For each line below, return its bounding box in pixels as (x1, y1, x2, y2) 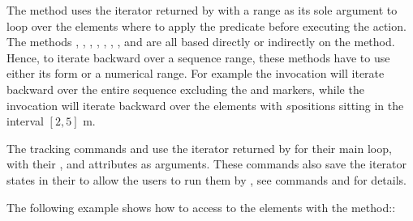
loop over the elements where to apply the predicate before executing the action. (6, 17, 407, 34)
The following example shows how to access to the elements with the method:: (6, 198, 396, 215)
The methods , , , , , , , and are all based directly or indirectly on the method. (6, 33, 395, 50)
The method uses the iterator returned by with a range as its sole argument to (6, 2, 398, 18)
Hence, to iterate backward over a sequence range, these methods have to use (6, 49, 390, 66)
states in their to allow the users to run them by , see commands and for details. (6, 171, 407, 188)
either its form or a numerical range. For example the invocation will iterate (6, 65, 385, 82)
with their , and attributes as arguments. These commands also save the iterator (6, 155, 407, 172)
